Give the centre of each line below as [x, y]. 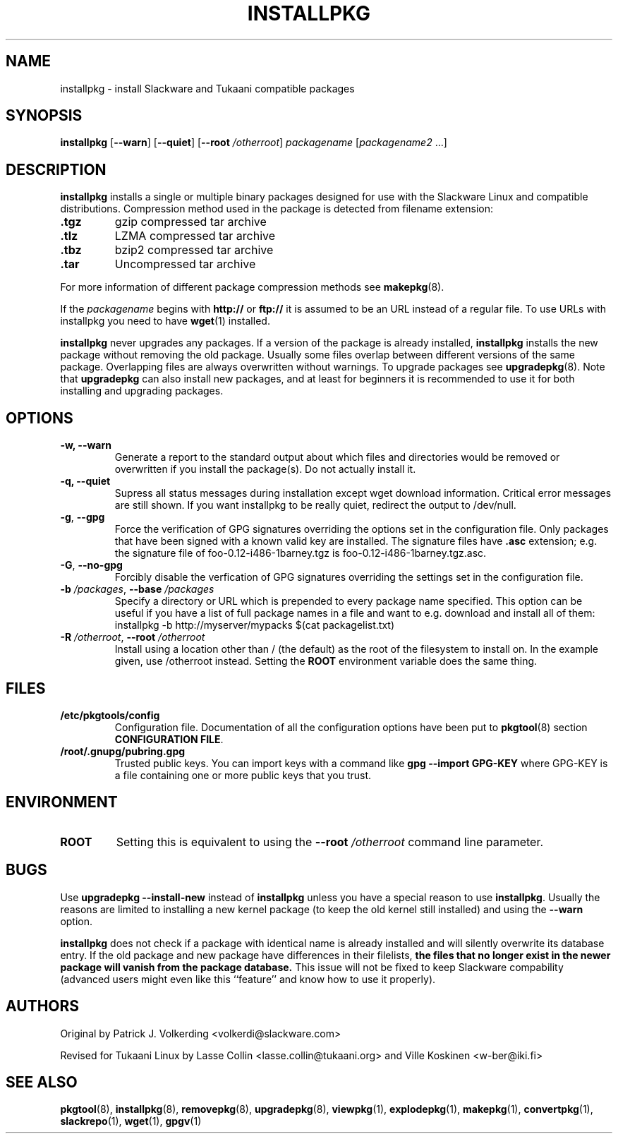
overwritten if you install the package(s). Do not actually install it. [265, 469]
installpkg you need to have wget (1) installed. [165, 321]
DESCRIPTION [56, 169]
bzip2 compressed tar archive [194, 250]
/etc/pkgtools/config [110, 715]
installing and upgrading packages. [142, 391]
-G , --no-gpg [91, 565]
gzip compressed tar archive [190, 222]
